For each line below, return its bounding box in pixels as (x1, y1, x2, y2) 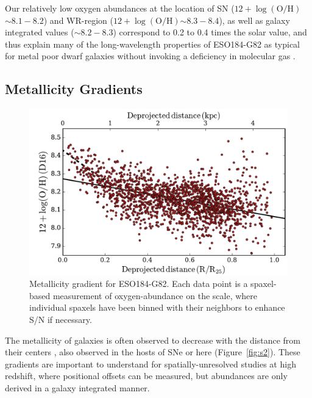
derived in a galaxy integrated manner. (5, 381, 150, 394)
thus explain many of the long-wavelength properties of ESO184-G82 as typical (5, 37, 300, 50)
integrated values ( (5, 26, 74, 38)
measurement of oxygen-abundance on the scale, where (52, 289, 258, 302)
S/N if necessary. (29, 313, 92, 325)
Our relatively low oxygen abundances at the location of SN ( (5, 2, 235, 14)
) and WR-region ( (43, 13, 113, 26)
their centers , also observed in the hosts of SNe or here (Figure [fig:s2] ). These (5, 346, 300, 358)
